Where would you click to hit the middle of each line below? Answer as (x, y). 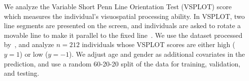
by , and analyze (29, 44)
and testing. (22, 73)
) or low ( (34, 54)
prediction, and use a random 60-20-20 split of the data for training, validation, (122, 63)
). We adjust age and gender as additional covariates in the (157, 54)
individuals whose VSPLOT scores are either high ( (159, 44)
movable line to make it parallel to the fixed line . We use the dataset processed (123, 35)
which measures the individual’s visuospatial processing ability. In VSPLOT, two (124, 16)
